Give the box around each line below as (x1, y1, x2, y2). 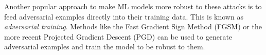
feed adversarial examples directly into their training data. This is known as (4, 11, 243, 22)
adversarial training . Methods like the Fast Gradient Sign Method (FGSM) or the (4, 21, 262, 32)
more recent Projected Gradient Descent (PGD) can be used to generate (4, 31, 233, 42)
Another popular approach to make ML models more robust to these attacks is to (4, 1, 262, 11)
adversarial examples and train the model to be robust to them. (4, 41, 205, 52)
